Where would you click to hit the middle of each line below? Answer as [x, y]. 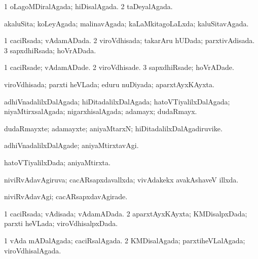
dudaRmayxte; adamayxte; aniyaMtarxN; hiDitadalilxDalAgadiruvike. [113, 128]
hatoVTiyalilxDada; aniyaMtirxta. [57, 162]
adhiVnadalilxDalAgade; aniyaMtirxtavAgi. [71, 145]
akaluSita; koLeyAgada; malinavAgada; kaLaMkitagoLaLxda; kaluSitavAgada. [126, 23]
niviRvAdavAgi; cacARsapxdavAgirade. [66, 196]
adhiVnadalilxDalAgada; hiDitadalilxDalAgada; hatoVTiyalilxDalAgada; [117, 101]
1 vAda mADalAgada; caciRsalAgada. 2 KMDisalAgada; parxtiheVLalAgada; [125, 240]
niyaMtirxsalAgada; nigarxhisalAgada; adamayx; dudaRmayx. [101, 111]
